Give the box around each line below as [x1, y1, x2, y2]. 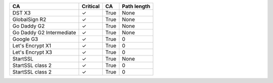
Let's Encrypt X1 [12, 42, 52, 49]
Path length [122, 3, 151, 9]
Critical [81, 3, 100, 9]
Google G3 [12, 35, 38, 42]
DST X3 [12, 9, 31, 16]
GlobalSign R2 [12, 16, 47, 22]
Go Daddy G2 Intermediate [12, 29, 76, 36]
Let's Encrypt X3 [12, 49, 53, 55]
